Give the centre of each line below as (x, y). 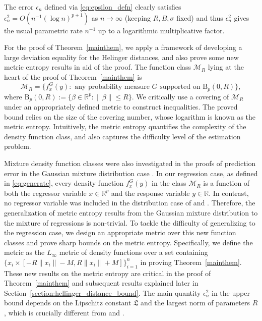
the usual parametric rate (43, 30)
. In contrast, (229, 193)
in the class (169, 183)
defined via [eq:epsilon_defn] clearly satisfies (113, 7)
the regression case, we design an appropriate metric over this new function (120, 232)
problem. (18, 146)
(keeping (138, 17)
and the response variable (150, 193)
